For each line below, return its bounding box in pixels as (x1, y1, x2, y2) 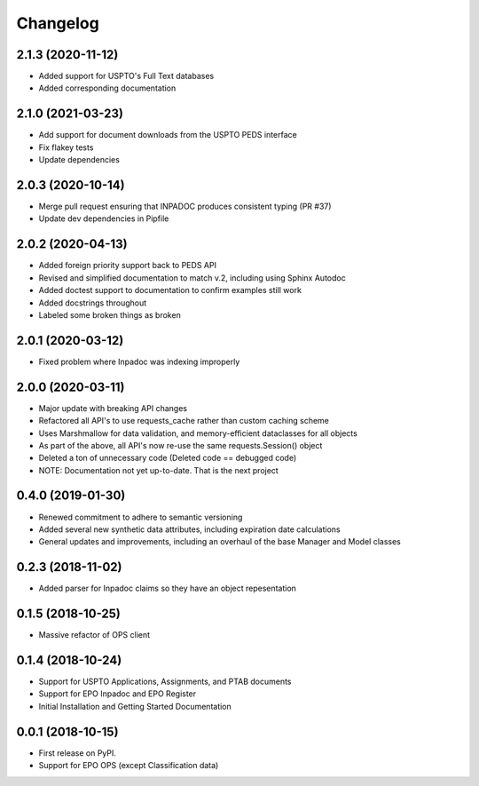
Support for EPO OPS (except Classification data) (38, 760, 219, 771)
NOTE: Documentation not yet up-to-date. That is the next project (38, 464, 279, 475)
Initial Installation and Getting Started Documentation (38, 701, 232, 711)
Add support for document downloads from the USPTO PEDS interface (38, 130, 297, 140)
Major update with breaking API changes (38, 402, 188, 413)
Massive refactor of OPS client (38, 630, 151, 640)
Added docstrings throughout (38, 298, 147, 308)
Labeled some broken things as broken (38, 309, 181, 320)
